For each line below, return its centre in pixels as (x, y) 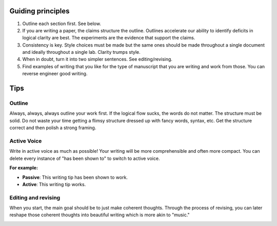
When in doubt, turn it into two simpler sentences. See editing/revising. (97, 59)
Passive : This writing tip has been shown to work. (75, 177)
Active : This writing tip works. (54, 184)
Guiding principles (39, 11)
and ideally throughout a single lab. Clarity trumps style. (81, 52)
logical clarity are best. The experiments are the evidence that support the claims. (109, 38)
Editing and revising (35, 197)
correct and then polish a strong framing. (53, 128)
